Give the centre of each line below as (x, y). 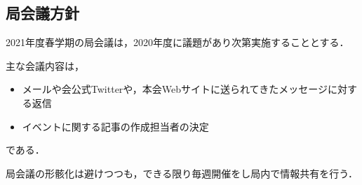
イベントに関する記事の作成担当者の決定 (115, 126)
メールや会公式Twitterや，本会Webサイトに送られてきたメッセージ (175, 89)
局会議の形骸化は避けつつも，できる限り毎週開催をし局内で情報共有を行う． (182, 173)
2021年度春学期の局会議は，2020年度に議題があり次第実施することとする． (177, 42)
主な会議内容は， (45, 65)
